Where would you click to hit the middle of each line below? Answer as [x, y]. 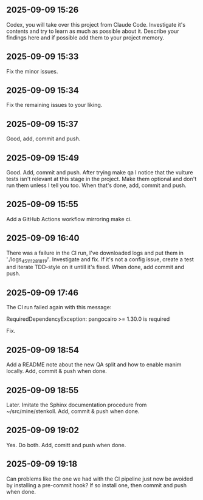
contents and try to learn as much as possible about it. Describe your [93, 31]
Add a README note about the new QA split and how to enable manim [94, 365]
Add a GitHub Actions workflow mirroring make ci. [69, 219]
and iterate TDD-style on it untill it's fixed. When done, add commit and [95, 267]
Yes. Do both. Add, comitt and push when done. [66, 445]
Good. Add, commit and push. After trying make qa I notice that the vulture [100, 173]
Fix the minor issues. [32, 71]
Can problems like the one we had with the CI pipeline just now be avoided [100, 479]
